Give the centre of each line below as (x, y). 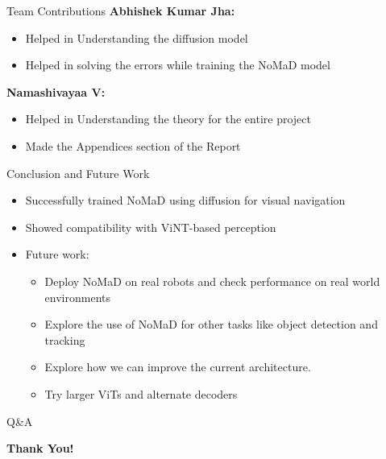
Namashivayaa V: (56, 91)
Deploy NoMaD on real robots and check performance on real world (212, 281)
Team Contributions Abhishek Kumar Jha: (121, 10)
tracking (65, 339)
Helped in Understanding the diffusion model (137, 37)
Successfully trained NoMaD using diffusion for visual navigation (185, 200)
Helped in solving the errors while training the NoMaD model (178, 65)
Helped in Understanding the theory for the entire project (168, 119)
